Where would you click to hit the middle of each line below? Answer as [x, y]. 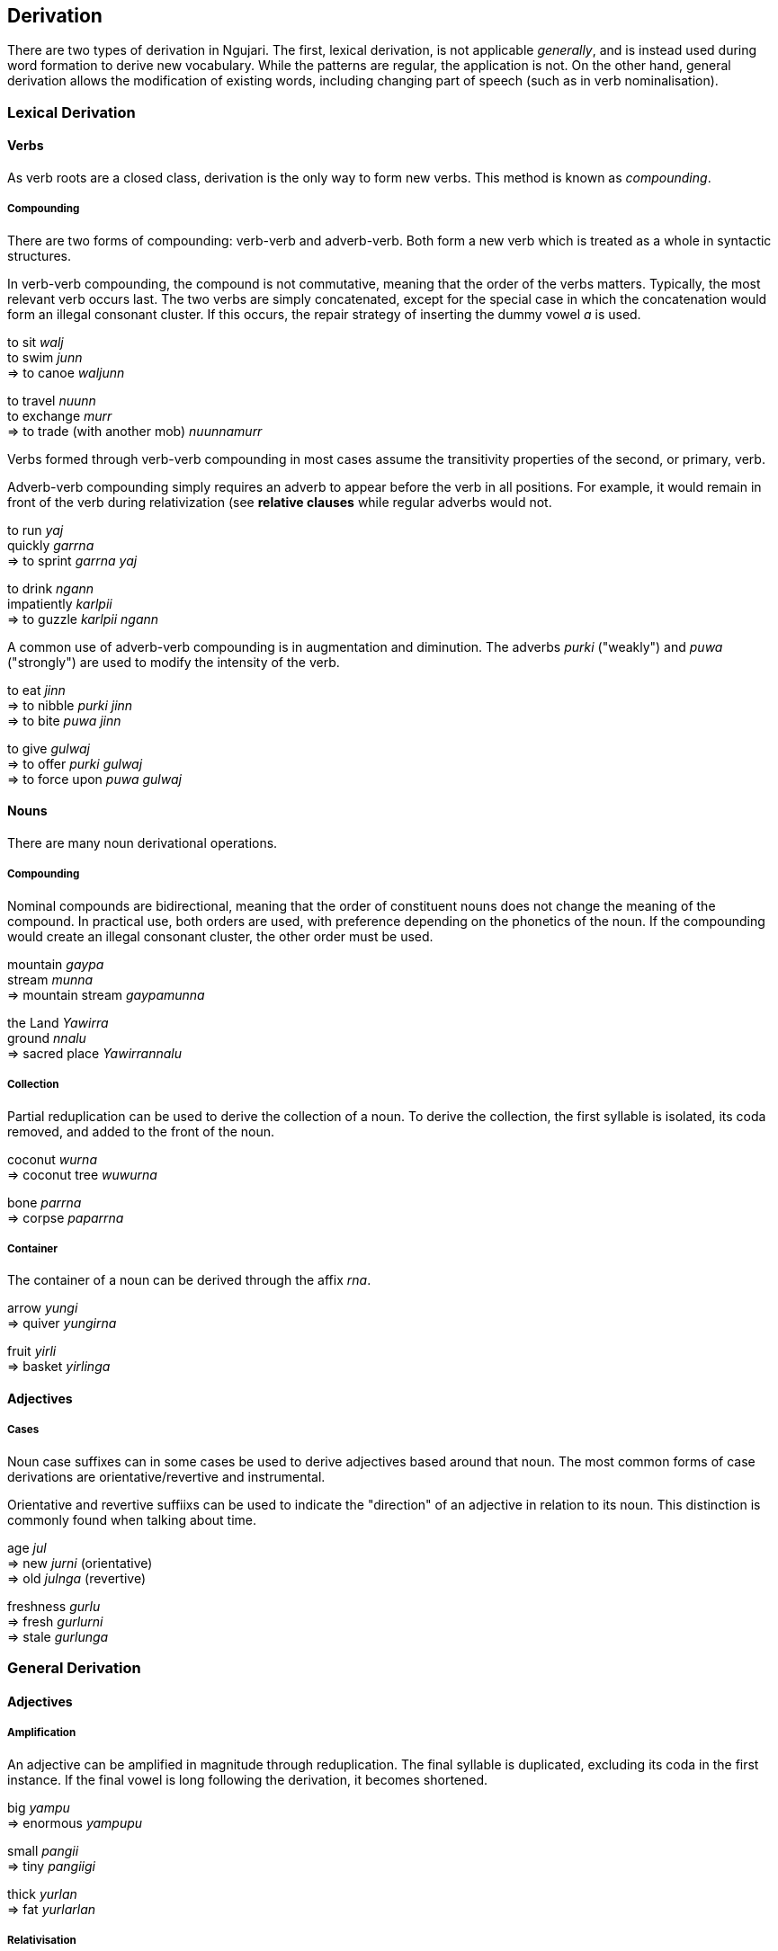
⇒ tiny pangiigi [51, 1866]
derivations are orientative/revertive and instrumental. [166, 1476]
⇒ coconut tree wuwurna [82, 1174]
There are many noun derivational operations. [143, 843]
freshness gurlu [54, 1606]
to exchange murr [60, 415]
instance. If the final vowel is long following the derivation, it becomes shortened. [248, 1779]
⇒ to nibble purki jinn [70, 705]
